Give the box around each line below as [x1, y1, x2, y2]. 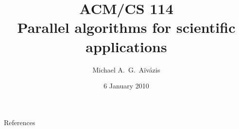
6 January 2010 [103, 81, 149, 91]
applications [85, 36, 167, 56]
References [4, 117, 35, 127]
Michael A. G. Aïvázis [92, 64, 160, 74]
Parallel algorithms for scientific [17, 17, 236, 37]
